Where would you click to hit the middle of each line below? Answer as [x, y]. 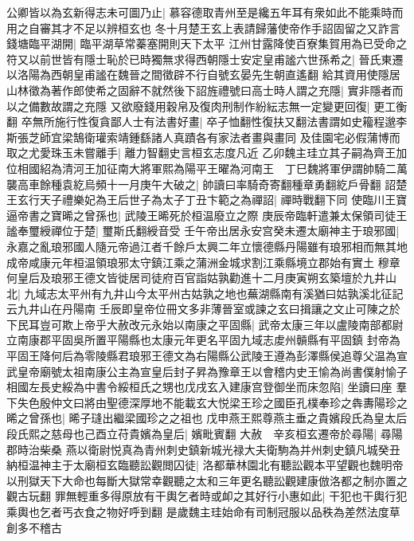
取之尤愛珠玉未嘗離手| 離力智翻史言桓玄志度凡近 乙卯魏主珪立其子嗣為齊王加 [207, 153]
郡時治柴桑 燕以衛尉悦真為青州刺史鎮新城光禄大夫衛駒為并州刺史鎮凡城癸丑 [203, 449]
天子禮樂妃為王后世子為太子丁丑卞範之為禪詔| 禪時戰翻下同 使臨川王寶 [223, 200]
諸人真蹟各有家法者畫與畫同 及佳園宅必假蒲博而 [275, 137]
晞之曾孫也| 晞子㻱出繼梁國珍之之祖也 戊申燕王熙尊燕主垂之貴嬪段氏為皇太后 [207, 418]
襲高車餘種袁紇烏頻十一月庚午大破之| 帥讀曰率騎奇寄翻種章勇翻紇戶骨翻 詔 [201, 184]
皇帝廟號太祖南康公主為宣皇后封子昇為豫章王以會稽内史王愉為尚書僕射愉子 [212, 371]
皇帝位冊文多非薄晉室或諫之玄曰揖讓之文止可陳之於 [266, 309]
